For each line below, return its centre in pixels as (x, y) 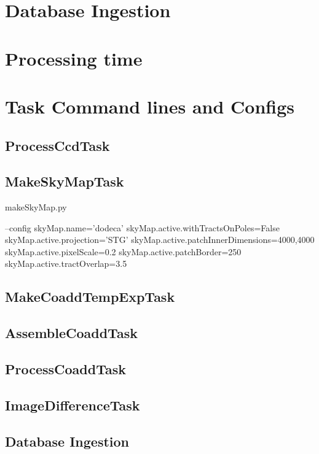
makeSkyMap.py (36, 207)
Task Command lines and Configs (150, 106)
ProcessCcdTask (57, 145)
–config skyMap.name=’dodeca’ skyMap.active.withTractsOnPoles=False (142, 227)
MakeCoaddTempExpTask (90, 297)
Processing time (74, 58)
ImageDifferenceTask (73, 405)
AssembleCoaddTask (71, 333)
